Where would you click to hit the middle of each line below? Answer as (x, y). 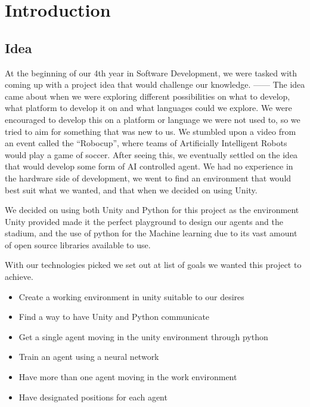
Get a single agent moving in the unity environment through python (143, 336)
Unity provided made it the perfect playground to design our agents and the (144, 221)
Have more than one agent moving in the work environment (128, 377)
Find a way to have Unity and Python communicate (114, 317)
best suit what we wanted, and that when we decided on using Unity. (131, 189)
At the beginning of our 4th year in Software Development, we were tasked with (151, 73)
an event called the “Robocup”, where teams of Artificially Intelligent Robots (146, 143)
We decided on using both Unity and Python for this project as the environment (152, 210)
